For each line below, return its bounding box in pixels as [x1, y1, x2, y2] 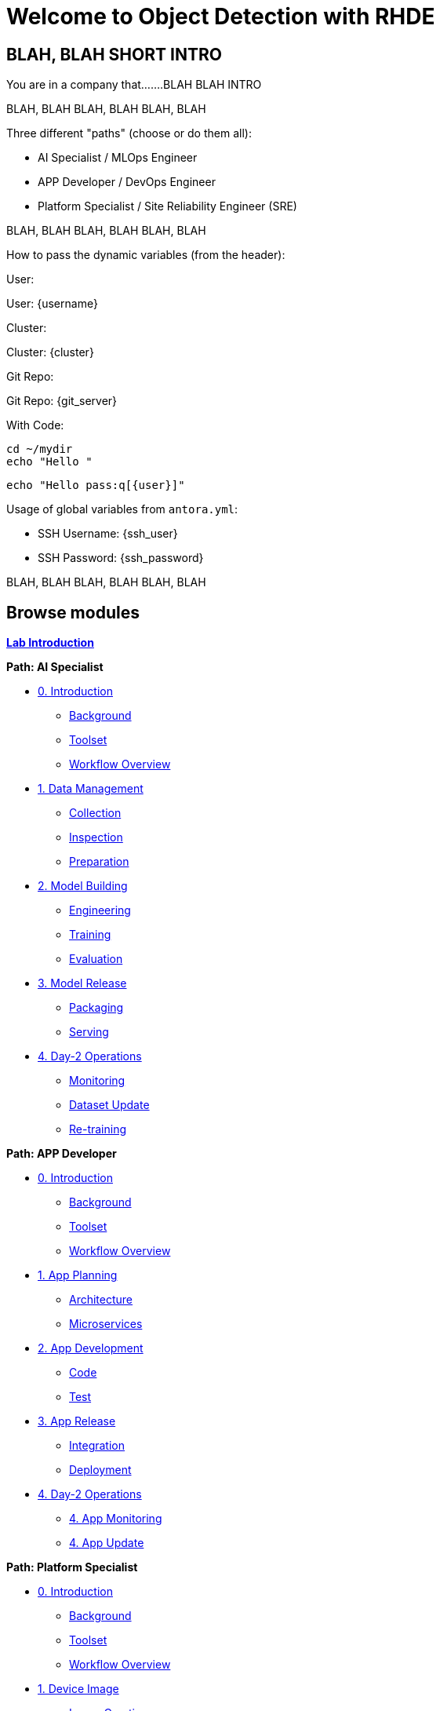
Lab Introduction [6, 636, 94, 650]
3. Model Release [38, 976, 127, 990]
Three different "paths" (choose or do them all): [6, 126, 252, 140]
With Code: [6, 418, 64, 432]
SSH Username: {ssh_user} [38, 527, 178, 541]
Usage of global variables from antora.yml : [6, 502, 238, 516]
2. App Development [38, 1341, 144, 1355]
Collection [69, 806, 122, 820]
